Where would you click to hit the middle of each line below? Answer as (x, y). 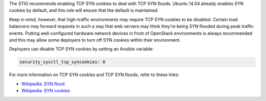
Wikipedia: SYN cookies (46, 91)
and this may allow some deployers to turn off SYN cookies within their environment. (95, 40)
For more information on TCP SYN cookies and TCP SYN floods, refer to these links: (94, 75)
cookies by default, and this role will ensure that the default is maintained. (84, 10)
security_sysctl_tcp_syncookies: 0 (62, 62)
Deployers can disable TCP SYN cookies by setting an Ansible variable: (81, 49)
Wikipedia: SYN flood (43, 84)
